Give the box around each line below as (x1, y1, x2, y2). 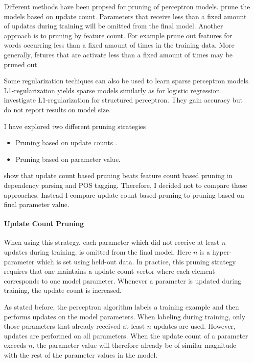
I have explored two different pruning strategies (4, 121, 146, 131)
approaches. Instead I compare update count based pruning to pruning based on (4, 189, 244, 200)
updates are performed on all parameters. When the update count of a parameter (4, 330, 248, 340)
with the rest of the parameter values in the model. (4, 350, 158, 360)
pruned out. (4, 59, 39, 69)
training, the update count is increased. (4, 285, 122, 295)
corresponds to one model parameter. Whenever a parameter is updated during (4, 275, 242, 285)
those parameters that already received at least (4, 321, 145, 331)
